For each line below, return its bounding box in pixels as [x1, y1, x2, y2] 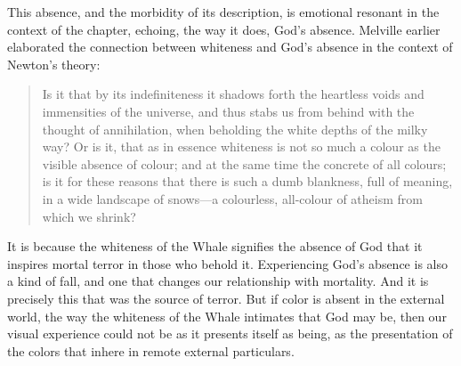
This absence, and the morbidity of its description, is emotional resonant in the [7, 3, 440, 20]
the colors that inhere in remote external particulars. [7, 341, 295, 360]
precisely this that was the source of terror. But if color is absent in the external [7, 289, 445, 307]
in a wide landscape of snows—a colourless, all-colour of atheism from [42, 189, 423, 207]
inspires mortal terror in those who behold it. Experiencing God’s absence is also [7, 254, 448, 272]
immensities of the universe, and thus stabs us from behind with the [42, 102, 415, 120]
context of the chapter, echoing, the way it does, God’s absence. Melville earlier [7, 20, 441, 38]
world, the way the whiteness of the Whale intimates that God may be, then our [7, 306, 447, 325]
